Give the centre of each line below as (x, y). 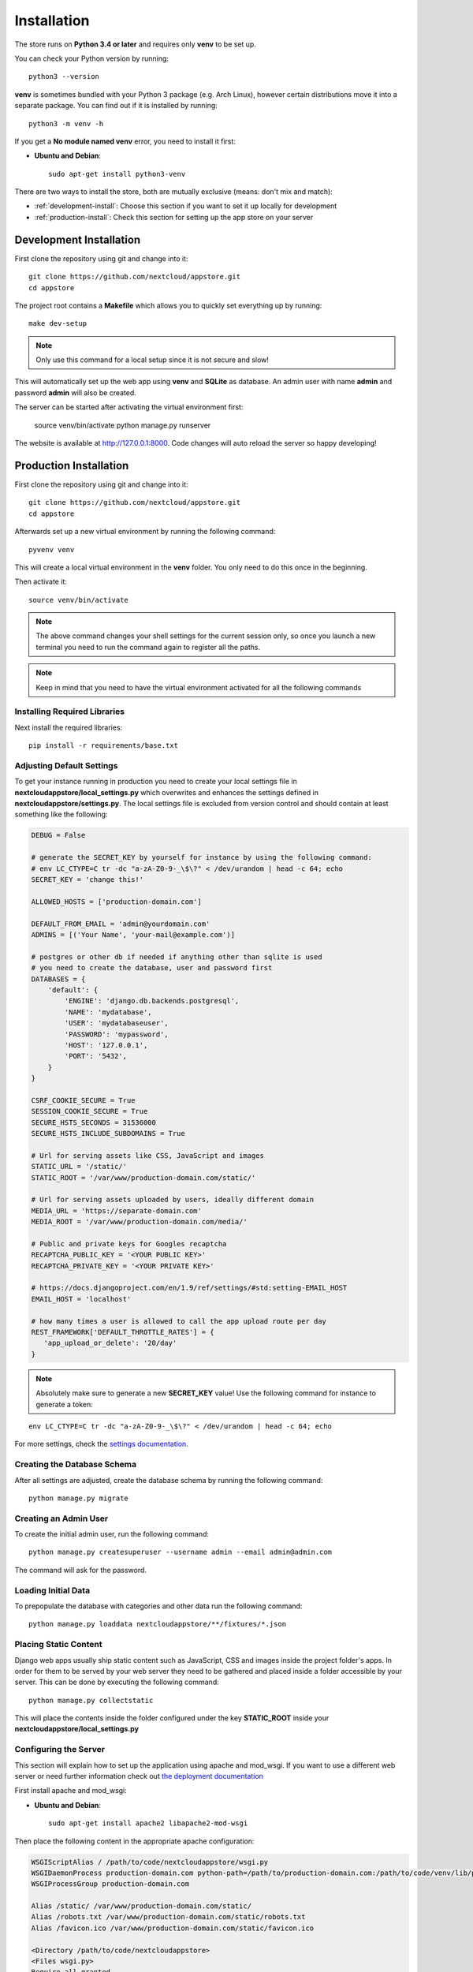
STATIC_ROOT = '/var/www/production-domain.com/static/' (143, 1178)
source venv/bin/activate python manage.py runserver (123, 425)
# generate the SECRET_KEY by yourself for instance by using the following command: (201, 857)
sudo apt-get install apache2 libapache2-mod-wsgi (148, 1823)
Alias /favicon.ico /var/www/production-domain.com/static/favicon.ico (173, 1928)
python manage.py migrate (79, 1498)
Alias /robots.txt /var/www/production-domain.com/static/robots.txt (168, 1917)
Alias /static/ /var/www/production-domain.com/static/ (142, 1906)
